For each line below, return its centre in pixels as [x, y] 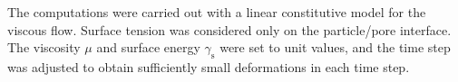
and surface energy [148, 47]
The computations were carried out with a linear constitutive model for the [217, 12]
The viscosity [44, 47]
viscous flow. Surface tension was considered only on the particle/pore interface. [229, 29]
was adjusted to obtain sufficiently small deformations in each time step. [209, 66]
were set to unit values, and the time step [335, 47]
